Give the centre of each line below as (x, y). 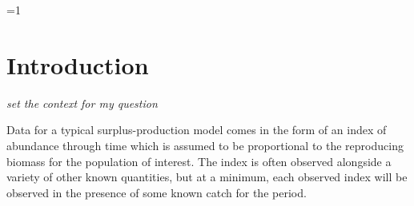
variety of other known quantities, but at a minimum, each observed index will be (207, 177)
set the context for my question (82, 103)
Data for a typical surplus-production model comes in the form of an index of (197, 130)
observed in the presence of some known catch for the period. (157, 192)
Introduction (78, 64)
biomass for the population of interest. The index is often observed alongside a (199, 161)
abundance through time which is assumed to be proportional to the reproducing (205, 145)
